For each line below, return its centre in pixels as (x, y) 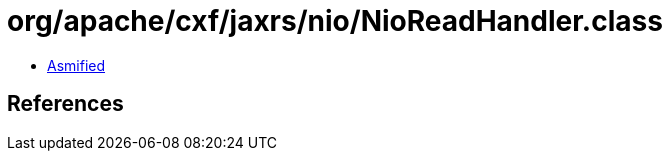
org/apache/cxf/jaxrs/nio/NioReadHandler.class (335, 21)
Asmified (76, 65)
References (65, 104)
